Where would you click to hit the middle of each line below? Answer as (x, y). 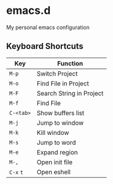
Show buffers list (61, 113)
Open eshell (54, 172)
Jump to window (60, 123)
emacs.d (29, 11)
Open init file (55, 162)
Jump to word (56, 142)
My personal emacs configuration (48, 27)
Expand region (57, 152)
